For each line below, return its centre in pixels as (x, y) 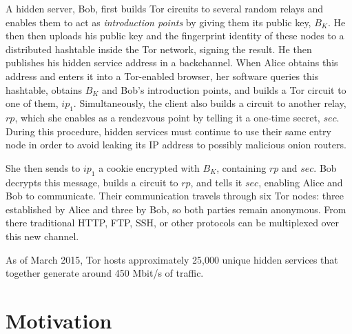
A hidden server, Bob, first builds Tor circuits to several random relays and (165, 8)
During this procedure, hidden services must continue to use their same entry (168, 131)
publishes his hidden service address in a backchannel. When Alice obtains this (172, 62)
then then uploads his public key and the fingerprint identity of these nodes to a (175, 36)
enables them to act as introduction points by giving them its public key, (158, 22)
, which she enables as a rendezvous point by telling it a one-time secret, (167, 117)
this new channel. (42, 236)
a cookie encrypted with (149, 167)
